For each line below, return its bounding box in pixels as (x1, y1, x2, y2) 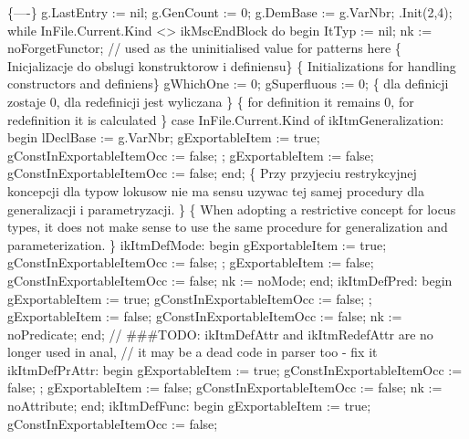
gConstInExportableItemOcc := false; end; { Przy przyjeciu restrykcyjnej (7, 163, 417, 183)
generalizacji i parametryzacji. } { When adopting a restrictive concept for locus (7, 199, 456, 218)
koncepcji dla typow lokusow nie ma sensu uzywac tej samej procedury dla (7, 181, 424, 200)
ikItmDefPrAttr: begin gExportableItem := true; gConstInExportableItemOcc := (7, 360, 463, 379)
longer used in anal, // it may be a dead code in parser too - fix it (7, 342, 378, 361)
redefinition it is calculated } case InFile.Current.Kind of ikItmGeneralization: (7, 110, 444, 129)
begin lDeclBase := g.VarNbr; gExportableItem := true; (7, 128, 320, 147)
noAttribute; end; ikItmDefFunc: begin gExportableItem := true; (7, 396, 371, 415)
